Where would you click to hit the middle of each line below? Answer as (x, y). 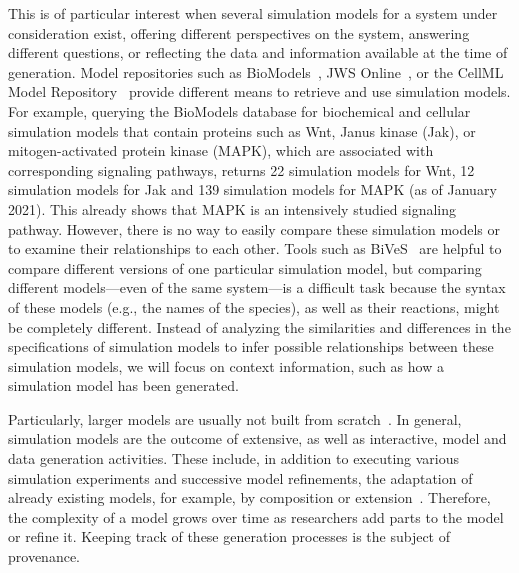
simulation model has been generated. (123, 385)
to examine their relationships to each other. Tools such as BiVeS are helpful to (255, 248)
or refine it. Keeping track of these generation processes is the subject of (229, 536)
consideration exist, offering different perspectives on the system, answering (239, 32)
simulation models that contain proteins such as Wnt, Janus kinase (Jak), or (242, 130)
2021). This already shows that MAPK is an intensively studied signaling (232, 208)
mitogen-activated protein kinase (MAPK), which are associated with (221, 150)
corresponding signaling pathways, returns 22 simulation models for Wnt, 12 (241, 169)
